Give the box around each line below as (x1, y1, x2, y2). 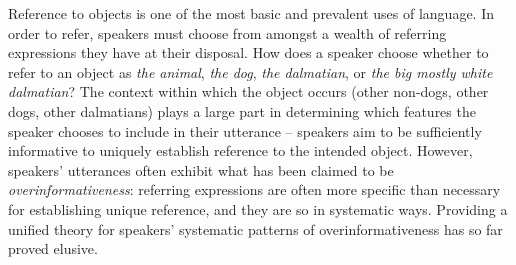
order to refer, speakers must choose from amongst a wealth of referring (8, 22, 447, 43)
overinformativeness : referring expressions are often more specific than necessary (8, 179, 501, 200)
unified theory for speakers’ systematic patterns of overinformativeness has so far (8, 218, 503, 239)
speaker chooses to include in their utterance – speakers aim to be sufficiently (8, 120, 482, 141)
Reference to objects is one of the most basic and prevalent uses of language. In (8, 3, 495, 23)
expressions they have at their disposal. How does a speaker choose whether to (8, 42, 489, 63)
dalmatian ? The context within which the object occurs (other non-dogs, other (8, 81, 489, 102)
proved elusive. (8, 238, 98, 259)
